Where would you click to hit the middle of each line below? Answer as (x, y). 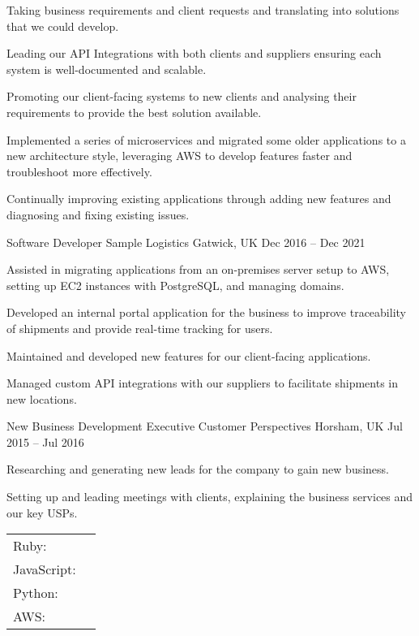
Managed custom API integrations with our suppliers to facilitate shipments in (203, 383)
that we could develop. (63, 26)
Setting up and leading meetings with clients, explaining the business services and (210, 497)
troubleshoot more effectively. (79, 171)
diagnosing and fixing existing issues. (98, 214)
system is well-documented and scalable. (107, 69)
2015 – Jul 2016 (45, 441)
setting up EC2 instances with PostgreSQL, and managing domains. (175, 285)
